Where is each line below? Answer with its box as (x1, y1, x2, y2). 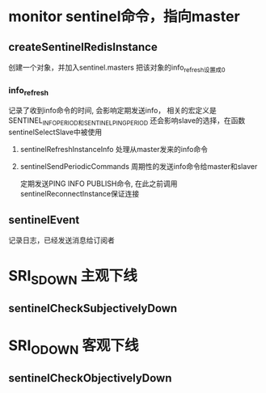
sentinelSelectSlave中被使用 (8, 127, 103, 137)
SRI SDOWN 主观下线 (8, 267, 137, 288)
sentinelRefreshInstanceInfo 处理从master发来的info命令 (19, 145, 209, 154)
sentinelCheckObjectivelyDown (8, 371, 172, 385)
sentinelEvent (8, 213, 80, 226)
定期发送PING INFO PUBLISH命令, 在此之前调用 (19, 179, 178, 188)
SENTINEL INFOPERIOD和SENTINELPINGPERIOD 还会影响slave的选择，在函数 (8, 116, 246, 128)
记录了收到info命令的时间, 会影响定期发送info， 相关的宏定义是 (8, 106, 217, 116)
